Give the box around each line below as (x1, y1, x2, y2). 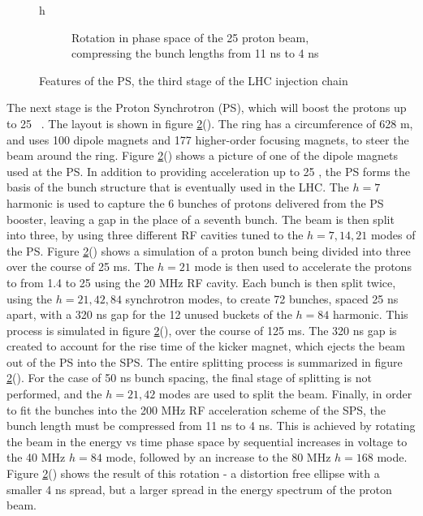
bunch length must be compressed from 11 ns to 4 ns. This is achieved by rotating (6, 417, 416, 434)
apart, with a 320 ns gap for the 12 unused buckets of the (6, 306, 292, 323)
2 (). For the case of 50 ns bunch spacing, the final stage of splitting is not (6, 369, 372, 386)
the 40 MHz (6, 449, 66, 466)
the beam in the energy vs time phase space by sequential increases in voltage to (6, 432, 408, 449)
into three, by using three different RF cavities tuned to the (6, 226, 304, 243)
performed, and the (6, 385, 102, 402)
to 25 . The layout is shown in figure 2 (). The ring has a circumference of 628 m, (6, 114, 413, 131)
